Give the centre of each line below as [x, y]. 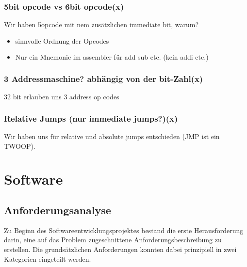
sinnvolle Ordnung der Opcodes [62, 40]
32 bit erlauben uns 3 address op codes [62, 97]
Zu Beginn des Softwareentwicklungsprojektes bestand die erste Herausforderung [124, 230]
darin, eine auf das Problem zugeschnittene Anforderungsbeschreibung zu [113, 240]
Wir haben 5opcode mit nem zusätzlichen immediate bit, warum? [101, 24]
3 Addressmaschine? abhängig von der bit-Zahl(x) [104, 78]
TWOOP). [20, 146]
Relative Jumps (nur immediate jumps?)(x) [91, 118]
